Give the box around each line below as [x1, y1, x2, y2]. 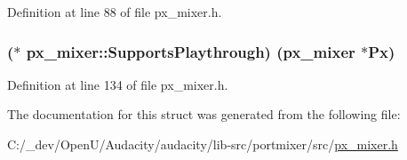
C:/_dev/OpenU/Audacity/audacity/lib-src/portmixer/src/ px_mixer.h [7, 135, 398, 153]
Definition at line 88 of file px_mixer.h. [7, 3, 222, 20]
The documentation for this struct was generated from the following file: [7, 105, 401, 124]
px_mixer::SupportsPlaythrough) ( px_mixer [26, 40, 355, 62]
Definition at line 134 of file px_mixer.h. [7, 75, 228, 93]
